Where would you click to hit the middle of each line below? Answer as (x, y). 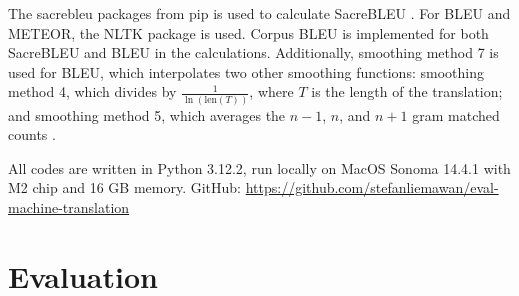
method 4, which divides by (92, 91)
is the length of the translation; (407, 91)
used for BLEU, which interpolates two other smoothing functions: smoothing (246, 71)
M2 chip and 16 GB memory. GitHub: (125, 187)
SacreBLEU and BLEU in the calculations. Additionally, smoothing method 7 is (253, 52)
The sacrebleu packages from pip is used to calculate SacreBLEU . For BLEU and (259, 13)
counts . (32, 134)
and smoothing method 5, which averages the (147, 114)
